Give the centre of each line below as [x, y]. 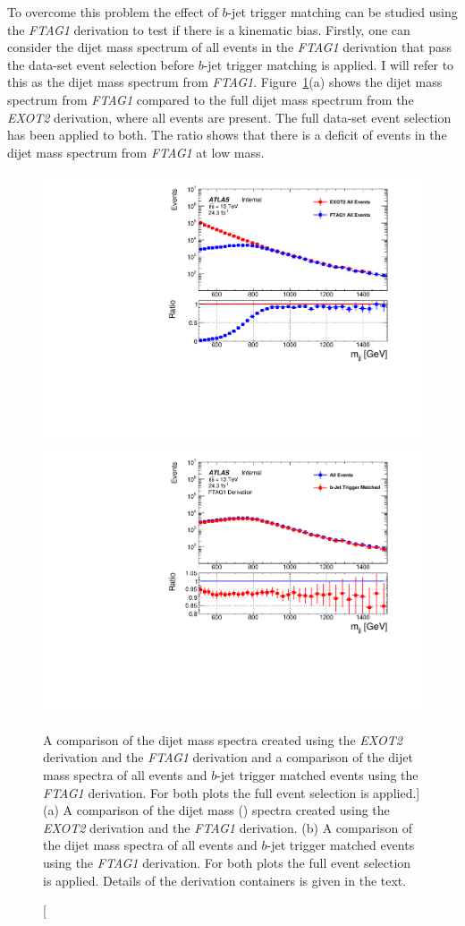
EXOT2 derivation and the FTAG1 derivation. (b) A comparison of [228, 827]
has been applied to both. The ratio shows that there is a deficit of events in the [227, 135]
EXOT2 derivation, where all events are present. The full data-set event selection [229, 117]
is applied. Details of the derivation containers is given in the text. [225, 880]
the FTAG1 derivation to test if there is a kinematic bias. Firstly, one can [209, 29]
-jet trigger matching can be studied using [342, 12]
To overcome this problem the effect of [113, 12]
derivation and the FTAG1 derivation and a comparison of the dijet [228, 757]
